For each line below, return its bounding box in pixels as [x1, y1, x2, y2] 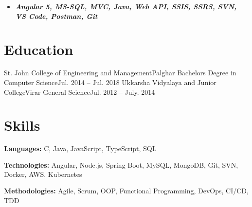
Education [4, 39, 73, 59]
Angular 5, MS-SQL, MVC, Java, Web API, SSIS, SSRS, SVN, [15, 1, 237, 11]
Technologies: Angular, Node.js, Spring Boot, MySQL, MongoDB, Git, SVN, [4, 159, 238, 170]
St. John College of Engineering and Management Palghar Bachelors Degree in [4, 68, 236, 78]
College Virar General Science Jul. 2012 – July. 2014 [4, 86, 155, 97]
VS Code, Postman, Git [15, 11, 98, 21]
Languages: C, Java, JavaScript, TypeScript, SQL [4, 143, 157, 154]
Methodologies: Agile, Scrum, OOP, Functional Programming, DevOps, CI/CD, [4, 186, 249, 195]
